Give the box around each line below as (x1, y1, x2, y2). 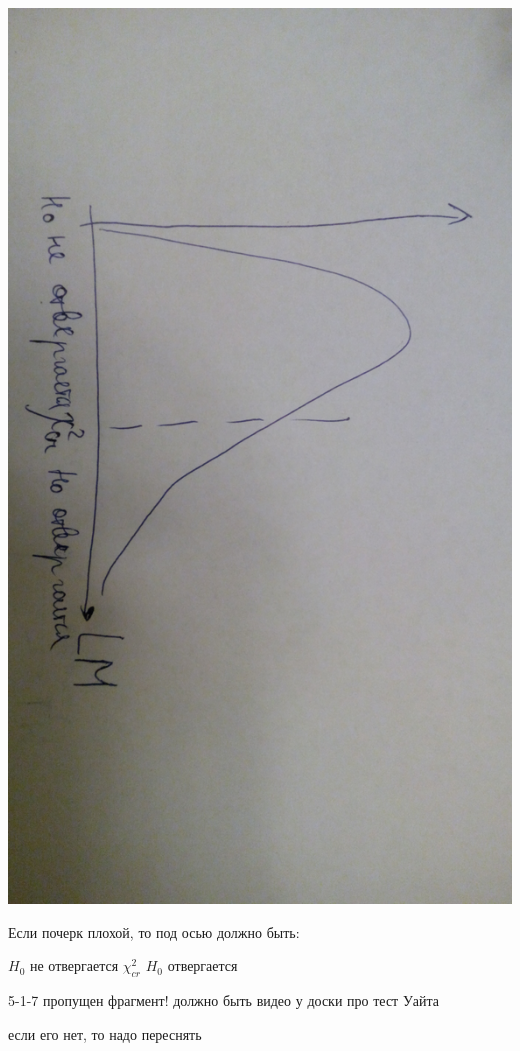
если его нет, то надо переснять (8, 1023, 202, 1044)
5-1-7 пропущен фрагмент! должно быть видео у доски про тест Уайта (8, 989, 439, 1010)
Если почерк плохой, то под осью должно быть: (8, 921, 300, 942)
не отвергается (29, 955, 119, 976)
